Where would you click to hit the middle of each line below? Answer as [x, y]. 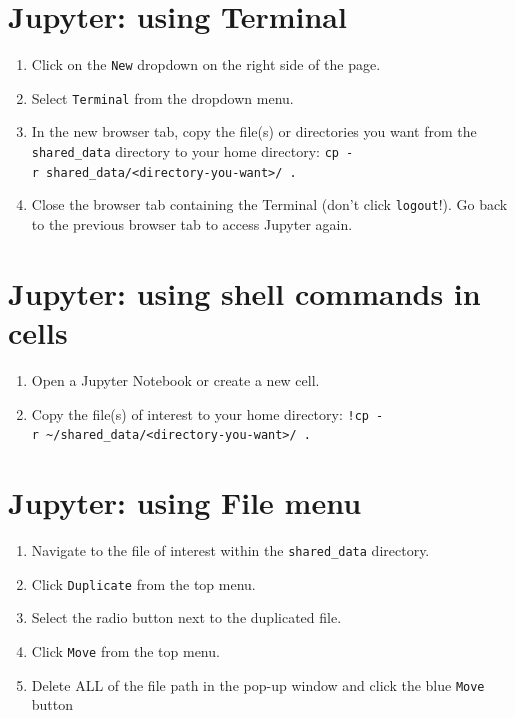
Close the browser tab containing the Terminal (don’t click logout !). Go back [269, 204]
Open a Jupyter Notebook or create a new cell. [175, 379]
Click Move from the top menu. [125, 650]
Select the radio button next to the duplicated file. [186, 617]
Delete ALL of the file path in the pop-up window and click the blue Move [258, 684]
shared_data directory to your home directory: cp [185, 151]
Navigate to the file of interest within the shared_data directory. [230, 549]
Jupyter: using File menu [185, 502]
